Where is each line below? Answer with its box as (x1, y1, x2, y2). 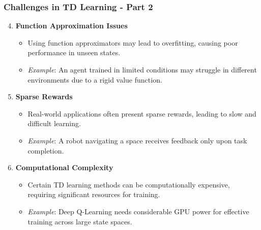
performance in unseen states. (27, 47, 121, 58)
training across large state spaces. (27, 216, 132, 226)
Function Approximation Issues (15, 20, 128, 31)
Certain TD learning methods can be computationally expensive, (27, 179, 230, 189)
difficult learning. (27, 118, 81, 129)
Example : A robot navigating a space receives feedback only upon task (27, 135, 247, 145)
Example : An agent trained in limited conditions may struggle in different (27, 64, 257, 74)
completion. (27, 145, 64, 156)
